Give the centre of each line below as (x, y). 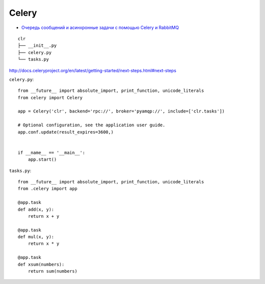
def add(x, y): (36, 209)
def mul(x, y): (36, 237)
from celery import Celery (50, 98)
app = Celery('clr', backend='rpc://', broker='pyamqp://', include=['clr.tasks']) (121, 111)
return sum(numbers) (53, 271)
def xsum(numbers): (41, 264)
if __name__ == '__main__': (52, 153)
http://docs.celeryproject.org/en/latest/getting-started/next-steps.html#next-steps (93, 70)
